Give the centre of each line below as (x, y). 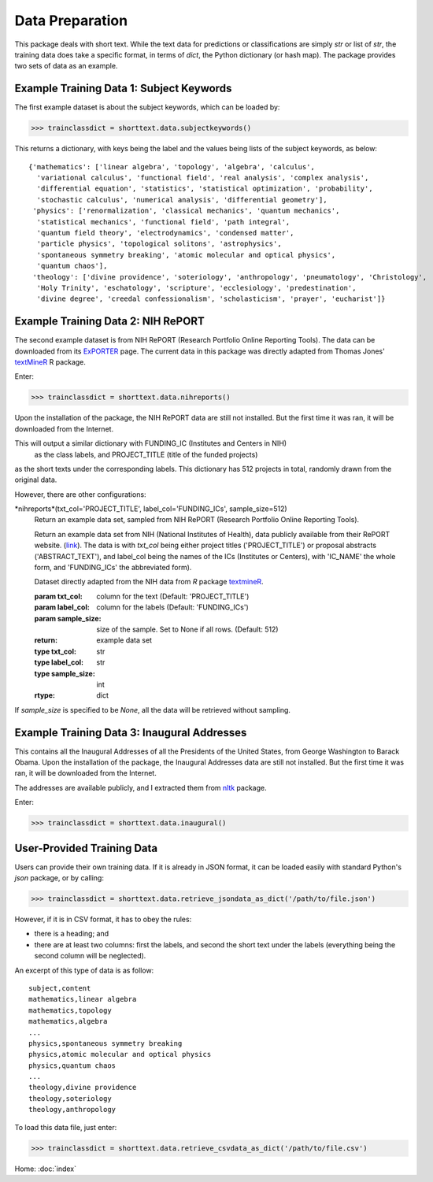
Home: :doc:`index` (45, 1169)
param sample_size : (68, 618)
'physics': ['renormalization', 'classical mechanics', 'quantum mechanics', (186, 211)
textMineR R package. (50, 361)
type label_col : (59, 662)
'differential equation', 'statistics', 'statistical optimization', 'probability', (205, 189)
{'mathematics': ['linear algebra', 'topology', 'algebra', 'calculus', (172, 167)
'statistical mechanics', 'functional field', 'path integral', (163, 222)
